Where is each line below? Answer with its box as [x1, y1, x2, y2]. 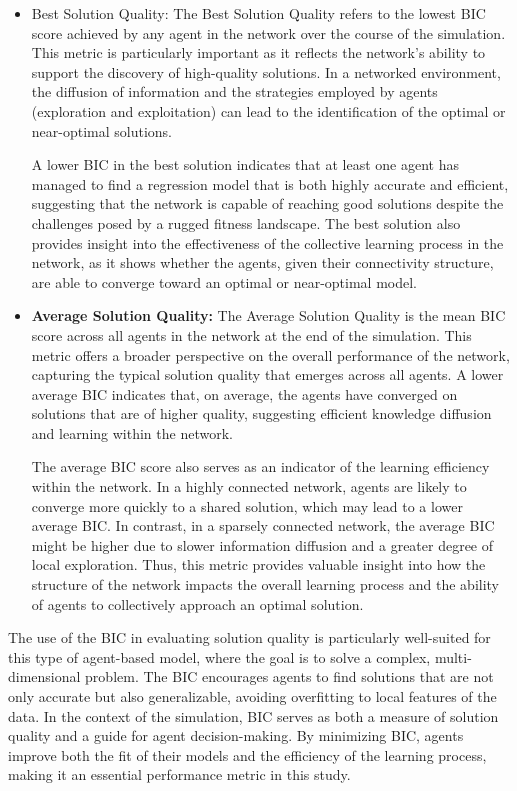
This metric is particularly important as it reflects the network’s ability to [31, 42, 486, 63]
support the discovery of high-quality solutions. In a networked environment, [31, 61, 501, 82]
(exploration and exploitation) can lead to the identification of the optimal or [31, 100, 506, 121]
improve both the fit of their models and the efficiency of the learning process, [8, 744, 487, 765]
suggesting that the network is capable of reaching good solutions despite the [31, 193, 504, 214]
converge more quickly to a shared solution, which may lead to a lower [31, 495, 463, 516]
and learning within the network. [31, 422, 233, 443]
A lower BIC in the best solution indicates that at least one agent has [31, 154, 459, 175]
